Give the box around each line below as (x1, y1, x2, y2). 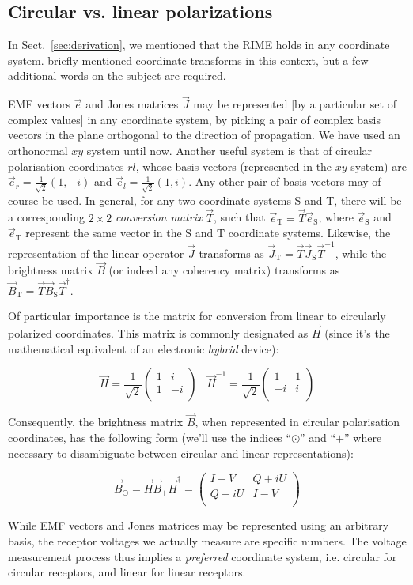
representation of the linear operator (8, 244, 184, 261)
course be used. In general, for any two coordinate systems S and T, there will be (8, 191, 402, 208)
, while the (335, 244, 387, 261)
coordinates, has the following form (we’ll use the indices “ (8, 428, 292, 445)
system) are (350, 157, 407, 174)
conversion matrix (115, 209, 203, 225)
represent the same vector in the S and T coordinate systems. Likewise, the (25, 225, 391, 241)
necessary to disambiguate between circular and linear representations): (8, 444, 354, 461)
